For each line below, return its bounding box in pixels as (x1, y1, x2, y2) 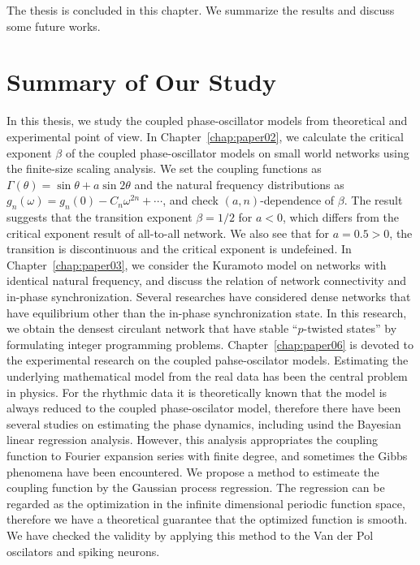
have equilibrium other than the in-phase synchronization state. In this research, (6, 304, 407, 321)
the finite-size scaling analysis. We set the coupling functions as (6, 160, 322, 177)
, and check (162, 192, 219, 209)
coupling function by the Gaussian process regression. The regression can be (6, 479, 385, 496)
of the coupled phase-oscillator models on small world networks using (65, 144, 409, 161)
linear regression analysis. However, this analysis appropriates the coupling (6, 431, 379, 448)
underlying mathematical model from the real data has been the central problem (6, 368, 408, 385)
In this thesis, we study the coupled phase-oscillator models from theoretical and (6, 112, 408, 129)
